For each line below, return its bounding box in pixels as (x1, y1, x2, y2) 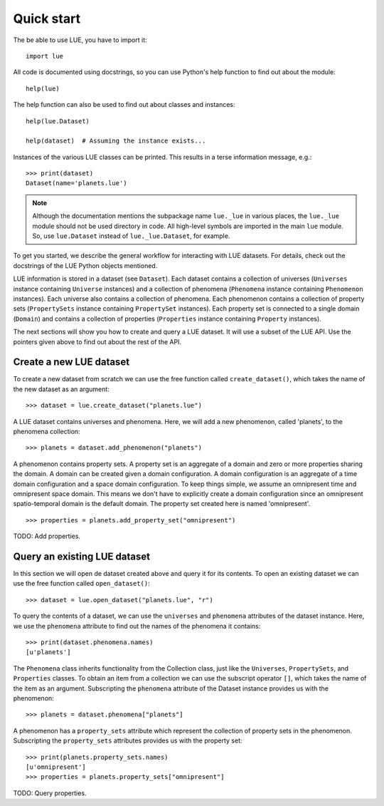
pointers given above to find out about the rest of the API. (13, 337, 181, 346)
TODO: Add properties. (13, 532, 81, 541)
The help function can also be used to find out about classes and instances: (13, 100, 235, 109)
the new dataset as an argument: (13, 385, 110, 393)
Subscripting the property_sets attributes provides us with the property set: (13, 736, 242, 745)
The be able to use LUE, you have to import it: (13, 36, 147, 44)
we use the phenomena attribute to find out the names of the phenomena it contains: (13, 621, 261, 630)
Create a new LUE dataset (13, 356, 130, 368)
